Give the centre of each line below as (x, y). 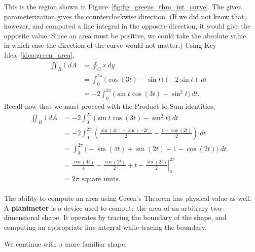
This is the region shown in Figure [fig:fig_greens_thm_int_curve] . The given (123, 6)
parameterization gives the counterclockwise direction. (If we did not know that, (125, 16)
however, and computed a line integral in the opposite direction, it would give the (127, 26)
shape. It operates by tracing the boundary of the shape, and (134, 217)
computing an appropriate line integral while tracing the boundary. (105, 227)
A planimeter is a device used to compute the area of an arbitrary (106, 207)
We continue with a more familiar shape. (66, 243)
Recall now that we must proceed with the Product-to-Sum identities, (109, 106)
